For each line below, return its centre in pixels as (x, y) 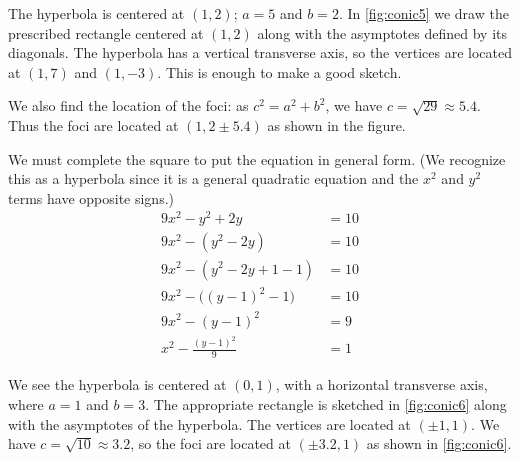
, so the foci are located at (210, 443)
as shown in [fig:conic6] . (439, 443)
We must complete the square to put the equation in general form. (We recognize (257, 158)
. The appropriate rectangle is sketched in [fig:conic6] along (326, 403)
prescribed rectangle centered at (106, 32)
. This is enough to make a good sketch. (279, 71)
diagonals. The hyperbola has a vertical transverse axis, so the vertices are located (260, 52)
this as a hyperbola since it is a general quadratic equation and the (213, 178)
